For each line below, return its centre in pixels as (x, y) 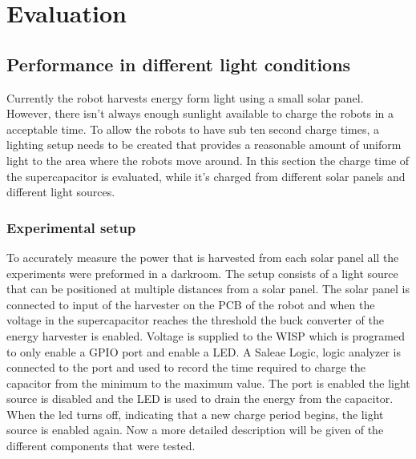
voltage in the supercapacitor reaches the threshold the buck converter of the (196, 320)
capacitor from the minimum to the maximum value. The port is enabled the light (208, 382)
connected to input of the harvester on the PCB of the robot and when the (191, 304)
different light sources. (61, 192)
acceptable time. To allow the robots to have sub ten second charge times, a (193, 129)
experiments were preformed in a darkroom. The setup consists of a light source (202, 273)
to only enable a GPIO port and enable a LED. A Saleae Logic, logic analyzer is (204, 351)
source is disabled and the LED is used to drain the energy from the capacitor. (200, 399)
